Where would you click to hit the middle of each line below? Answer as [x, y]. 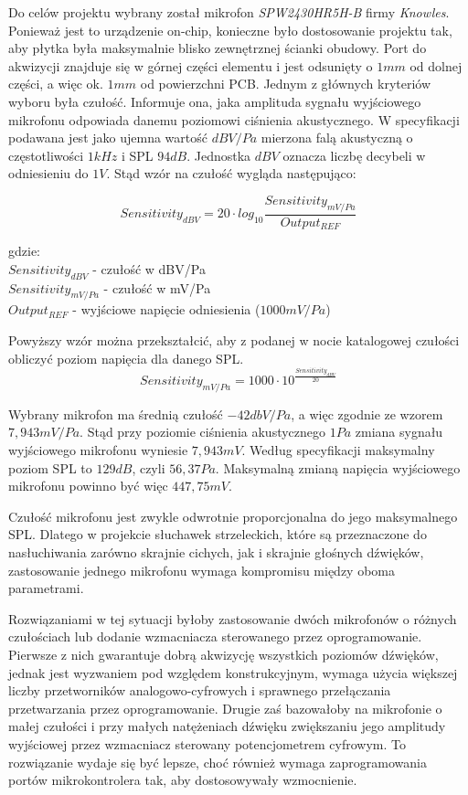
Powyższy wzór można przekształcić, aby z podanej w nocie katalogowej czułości [234, 340]
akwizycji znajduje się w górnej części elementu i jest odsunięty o [191, 65]
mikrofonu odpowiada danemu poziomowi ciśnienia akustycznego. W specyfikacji [234, 119]
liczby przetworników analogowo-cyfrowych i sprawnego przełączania [200, 690]
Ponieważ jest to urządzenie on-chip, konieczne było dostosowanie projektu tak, [230, 30]
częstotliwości [46, 155]
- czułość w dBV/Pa [149, 268]
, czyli [149, 467]
